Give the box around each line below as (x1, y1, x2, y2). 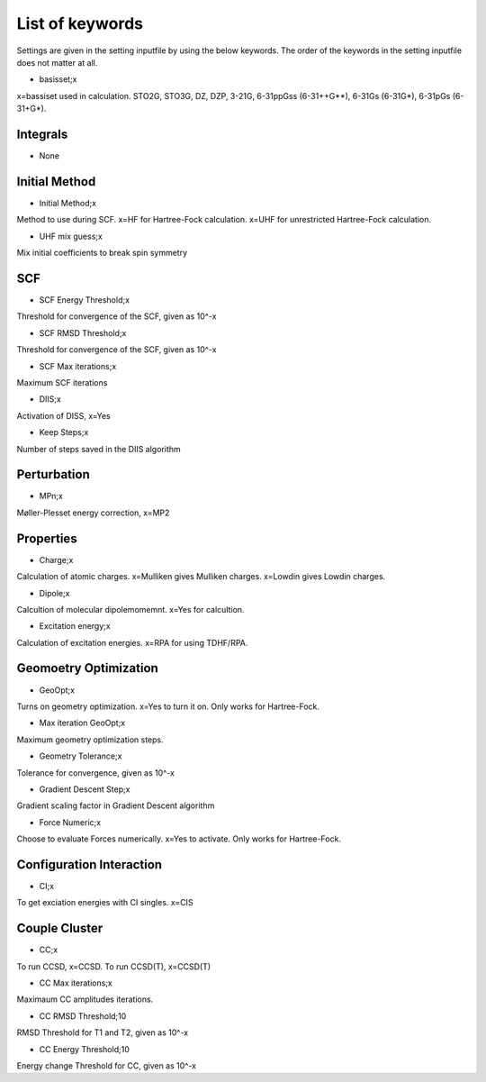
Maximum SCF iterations (16, 377, 108, 387)
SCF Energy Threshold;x (39, 295, 130, 305)
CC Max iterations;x (39, 977, 112, 988)
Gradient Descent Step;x (39, 784, 130, 795)
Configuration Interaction (16, 857, 162, 872)
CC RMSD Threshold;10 (39, 1010, 127, 1022)
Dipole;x (39, 587, 70, 598)
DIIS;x (39, 394, 62, 405)
